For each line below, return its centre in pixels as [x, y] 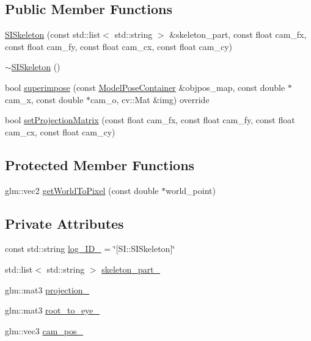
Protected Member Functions [100, 164]
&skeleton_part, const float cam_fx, [238, 34]
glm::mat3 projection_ [47, 289]
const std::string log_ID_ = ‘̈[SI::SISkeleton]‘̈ [90, 249]
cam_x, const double [44, 99]
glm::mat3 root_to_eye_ [52, 310]
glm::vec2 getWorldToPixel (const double [82, 190]
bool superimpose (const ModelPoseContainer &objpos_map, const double [145, 87]
